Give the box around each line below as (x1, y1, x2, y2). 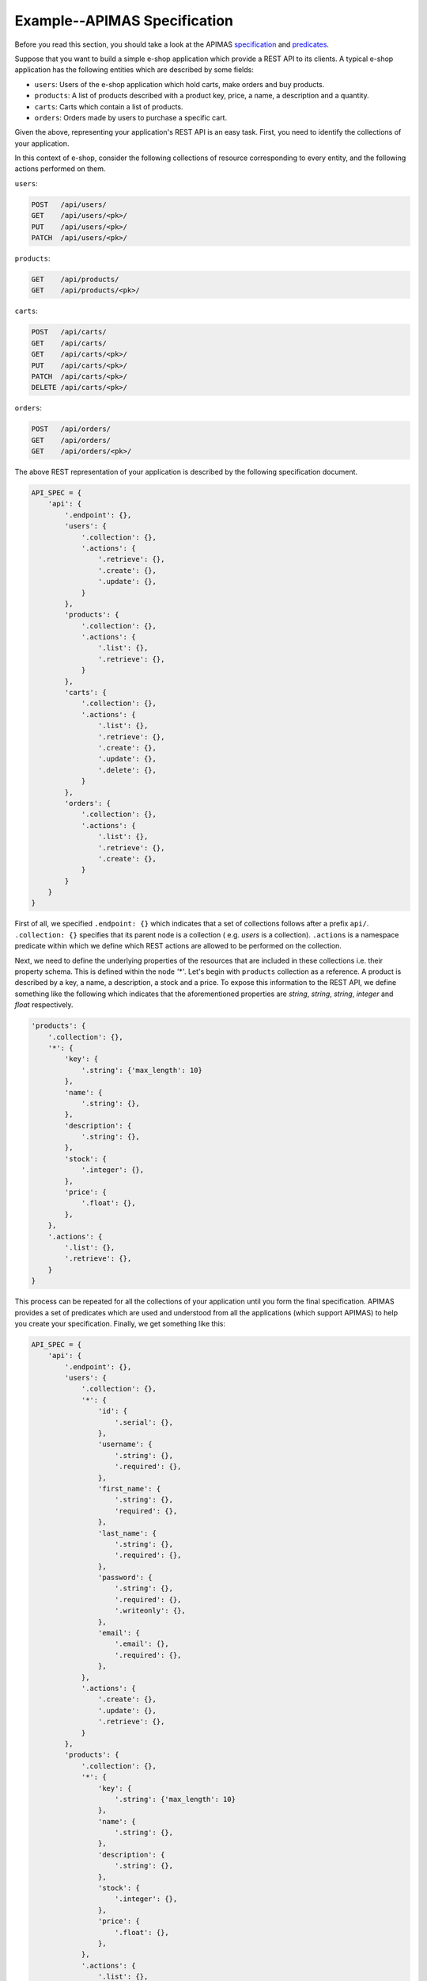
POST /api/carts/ (31, 327, 107, 337)
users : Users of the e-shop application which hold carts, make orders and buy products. (34, 79, 325, 89)
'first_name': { (97, 1484, 161, 1493)
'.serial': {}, (115, 1418, 174, 1426)
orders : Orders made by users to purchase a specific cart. (34, 113, 228, 122)
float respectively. (14, 1000, 74, 1010)
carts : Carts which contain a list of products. (34, 101, 183, 111)
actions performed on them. (14, 164, 106, 174)
